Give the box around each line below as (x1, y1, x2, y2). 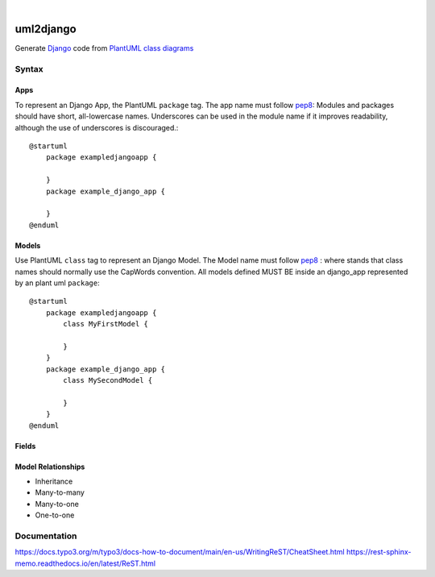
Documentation (14, 530, 77, 542)
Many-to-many (35, 488, 85, 497)
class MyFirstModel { (63, 319, 149, 329)
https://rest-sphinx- (346, 547, 412, 557)
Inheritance (35, 476, 73, 487)
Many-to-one (35, 499, 80, 509)
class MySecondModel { (63, 376, 153, 385)
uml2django (14, 22, 77, 35)
